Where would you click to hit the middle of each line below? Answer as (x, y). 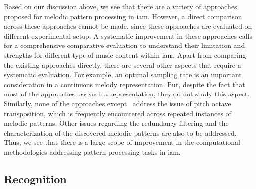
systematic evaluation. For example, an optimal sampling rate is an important (123, 74)
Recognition (35, 178)
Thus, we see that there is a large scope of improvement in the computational (122, 142)
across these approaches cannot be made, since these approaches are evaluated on (128, 26)
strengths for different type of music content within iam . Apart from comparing (125, 55)
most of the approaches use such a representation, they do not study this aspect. (127, 94)
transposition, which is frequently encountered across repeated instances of (118, 113)
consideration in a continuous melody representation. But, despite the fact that (125, 84)
